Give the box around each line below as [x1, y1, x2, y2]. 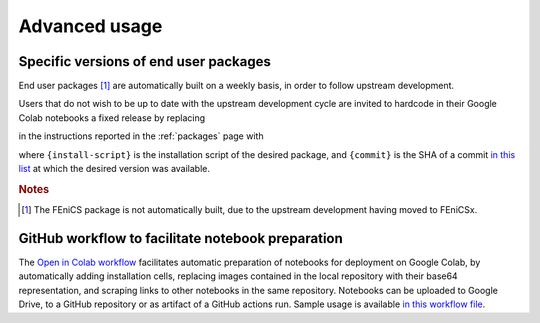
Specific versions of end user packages [18, 53, 272, 70]
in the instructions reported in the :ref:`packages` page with [18, 130, 264, 142]
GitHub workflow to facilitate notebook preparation [18, 230, 344, 247]
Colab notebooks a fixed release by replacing [18, 111, 206, 124]
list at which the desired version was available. [18, 163, 210, 175]
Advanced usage [18, 15, 163, 37]
